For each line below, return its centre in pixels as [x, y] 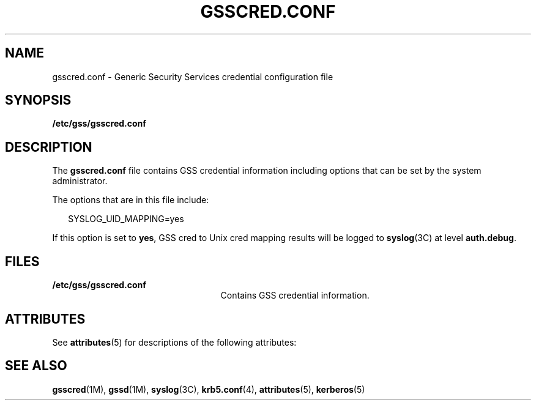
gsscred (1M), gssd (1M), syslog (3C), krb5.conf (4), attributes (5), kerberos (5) [209, 389]
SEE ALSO [36, 366]
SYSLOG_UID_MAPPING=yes [126, 219]
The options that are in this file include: [131, 200]
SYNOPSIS [38, 100]
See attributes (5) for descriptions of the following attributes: [174, 342]
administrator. [80, 181]
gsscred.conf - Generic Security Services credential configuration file [193, 76]
